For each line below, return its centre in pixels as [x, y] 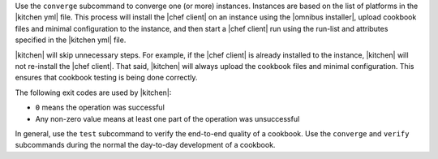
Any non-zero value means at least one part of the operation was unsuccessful [167, 118]
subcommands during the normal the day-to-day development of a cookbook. [145, 145]
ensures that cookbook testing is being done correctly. [106, 78]
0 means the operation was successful [100, 107]
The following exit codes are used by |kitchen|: [93, 92]
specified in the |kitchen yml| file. [71, 40]
